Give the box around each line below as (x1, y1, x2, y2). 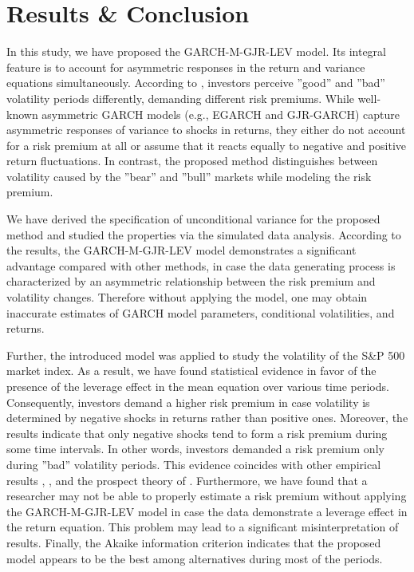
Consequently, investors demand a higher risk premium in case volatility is (6, 393, 370, 410)
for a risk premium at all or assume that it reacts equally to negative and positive (6, 136, 407, 153)
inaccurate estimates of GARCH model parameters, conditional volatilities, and (6, 304, 395, 321)
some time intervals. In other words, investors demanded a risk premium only (6, 440, 384, 457)
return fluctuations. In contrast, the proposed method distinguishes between (6, 152, 378, 169)
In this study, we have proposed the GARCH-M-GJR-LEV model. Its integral (6, 43, 386, 60)
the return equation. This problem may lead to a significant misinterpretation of (6, 519, 399, 535)
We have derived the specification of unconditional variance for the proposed (6, 211, 380, 227)
